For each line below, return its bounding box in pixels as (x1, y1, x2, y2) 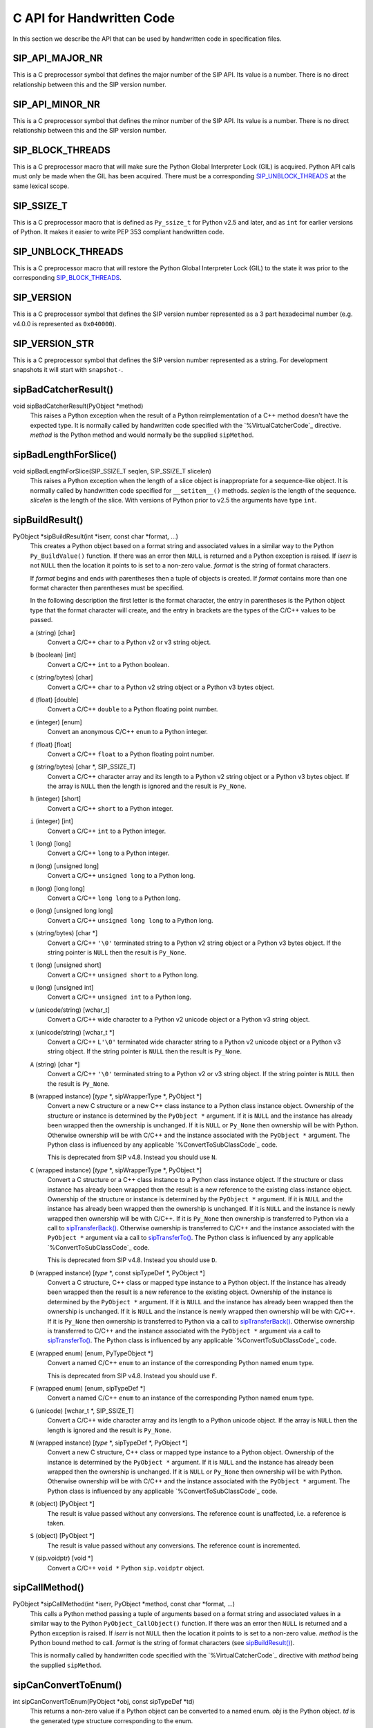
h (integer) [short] (30, 795, 82, 803)
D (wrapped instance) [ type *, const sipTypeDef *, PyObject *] (30, 1268, 205, 1277)
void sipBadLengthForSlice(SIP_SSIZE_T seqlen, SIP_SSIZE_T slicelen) (12, 467, 212, 475)
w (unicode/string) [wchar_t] (30, 1006, 111, 1014)
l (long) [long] (30, 840, 72, 848)
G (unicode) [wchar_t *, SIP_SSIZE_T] (30, 1407, 134, 1415)
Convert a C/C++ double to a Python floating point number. (47, 705, 218, 713)
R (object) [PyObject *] (30, 1500, 95, 1508)
